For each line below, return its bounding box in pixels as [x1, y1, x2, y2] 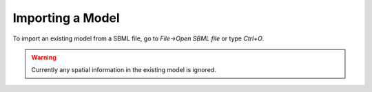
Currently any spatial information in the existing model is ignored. [31, 66, 216, 74]
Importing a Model [12, 10, 120, 25]
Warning [31, 53, 56, 61]
